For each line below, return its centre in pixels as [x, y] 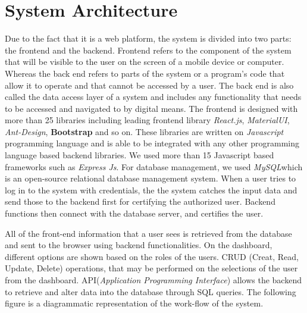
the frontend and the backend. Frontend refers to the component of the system [148, 50]
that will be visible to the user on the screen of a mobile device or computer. [145, 62]
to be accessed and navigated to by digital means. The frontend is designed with [151, 108]
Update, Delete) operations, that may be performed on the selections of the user [151, 268]
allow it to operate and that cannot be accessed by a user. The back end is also [149, 85]
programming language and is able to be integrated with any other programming [152, 143]
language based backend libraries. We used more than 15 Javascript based [140, 155]
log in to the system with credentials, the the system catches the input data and [151, 190]
